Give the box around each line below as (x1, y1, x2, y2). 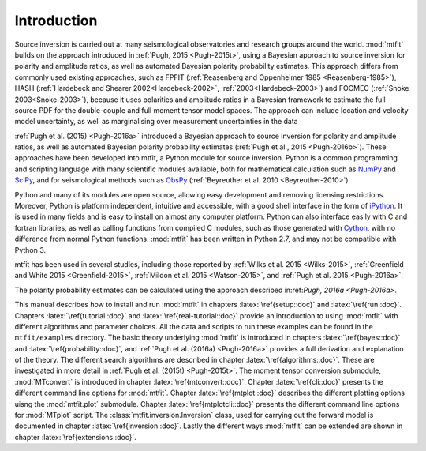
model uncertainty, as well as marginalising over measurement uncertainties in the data (14, 117, 299, 126)
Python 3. (14, 245, 47, 254)
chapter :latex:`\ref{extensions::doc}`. (14, 432, 137, 442)
